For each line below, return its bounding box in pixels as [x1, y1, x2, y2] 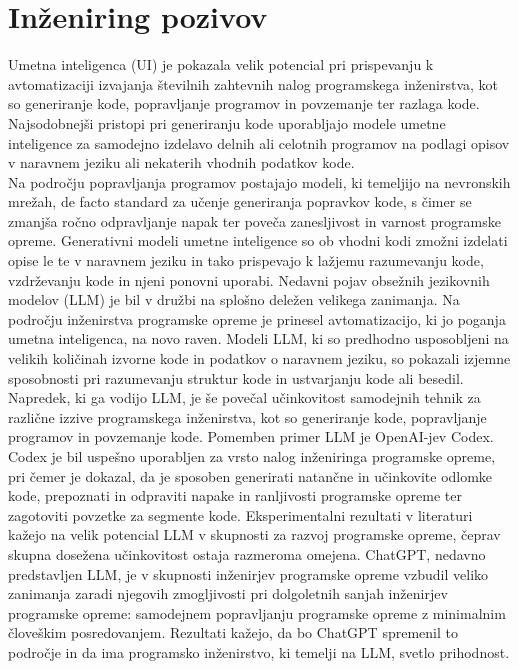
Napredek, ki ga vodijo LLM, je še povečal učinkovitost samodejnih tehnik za [8, 387, 481, 408]
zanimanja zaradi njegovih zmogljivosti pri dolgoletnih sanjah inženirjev [8, 583, 448, 604]
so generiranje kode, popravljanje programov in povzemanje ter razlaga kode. [8, 93, 480, 114]
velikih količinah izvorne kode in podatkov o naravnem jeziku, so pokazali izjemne [8, 348, 511, 369]
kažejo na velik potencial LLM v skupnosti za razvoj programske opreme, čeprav [8, 524, 501, 545]
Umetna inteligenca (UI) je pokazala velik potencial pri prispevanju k [8, 54, 434, 75]
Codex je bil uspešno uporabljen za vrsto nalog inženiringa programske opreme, [8, 446, 496, 466]
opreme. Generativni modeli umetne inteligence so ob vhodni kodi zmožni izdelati [8, 230, 508, 251]
